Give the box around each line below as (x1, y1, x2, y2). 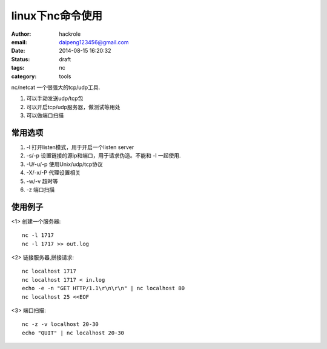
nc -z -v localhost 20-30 (22, 321, 99, 328)
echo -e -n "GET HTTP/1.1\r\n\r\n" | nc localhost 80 (22, 285, 185, 292)
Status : (11, 55, 30, 63)
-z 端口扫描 (26, 185, 55, 193)
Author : (11, 30, 31, 38)
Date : (11, 47, 25, 55)
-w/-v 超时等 (26, 178, 59, 185)
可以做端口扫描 (26, 112, 64, 119)
